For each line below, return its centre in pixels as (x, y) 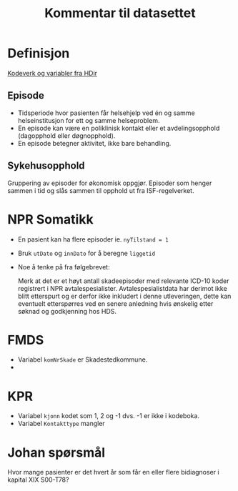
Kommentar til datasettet (120, 13)
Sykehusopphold (46, 166)
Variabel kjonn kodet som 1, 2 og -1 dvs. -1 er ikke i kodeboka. (109, 416)
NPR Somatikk (51, 219)
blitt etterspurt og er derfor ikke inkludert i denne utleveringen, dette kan (124, 296)
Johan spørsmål (56, 452)
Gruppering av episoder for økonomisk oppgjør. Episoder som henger (110, 183)
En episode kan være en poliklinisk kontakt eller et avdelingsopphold (119, 128)
